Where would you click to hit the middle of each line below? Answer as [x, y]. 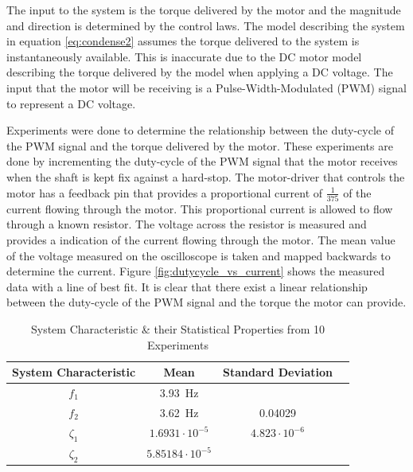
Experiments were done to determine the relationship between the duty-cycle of [200, 130]
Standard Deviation [278, 372]
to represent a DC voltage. [71, 103]
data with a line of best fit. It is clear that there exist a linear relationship [187, 286]
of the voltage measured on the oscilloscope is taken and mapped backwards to [199, 255]
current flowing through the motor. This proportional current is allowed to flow [200, 208]
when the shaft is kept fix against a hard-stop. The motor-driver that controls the [206, 176]
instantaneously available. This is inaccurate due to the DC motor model [184, 56]
